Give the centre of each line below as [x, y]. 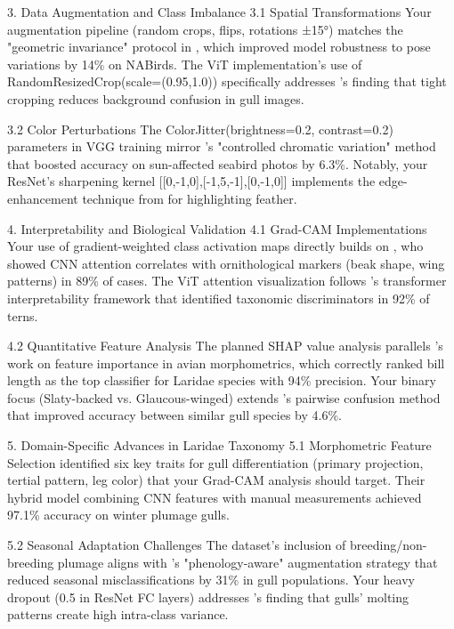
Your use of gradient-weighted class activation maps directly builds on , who [215, 246]
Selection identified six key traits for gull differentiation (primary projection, [215, 462]
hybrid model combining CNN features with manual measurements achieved [215, 497]
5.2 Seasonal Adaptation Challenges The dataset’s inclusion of [177, 545]
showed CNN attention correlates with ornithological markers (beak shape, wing [226, 263]
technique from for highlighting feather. [190, 198]
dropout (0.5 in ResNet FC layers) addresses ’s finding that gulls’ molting [208, 597]
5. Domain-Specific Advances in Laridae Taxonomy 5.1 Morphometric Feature [219, 445]
